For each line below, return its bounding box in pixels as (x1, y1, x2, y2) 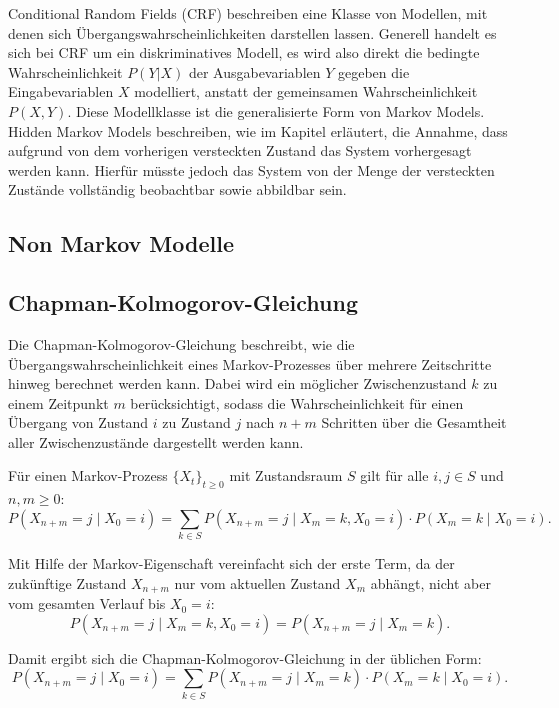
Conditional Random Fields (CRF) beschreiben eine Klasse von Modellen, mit (8, 3, 488, 23)
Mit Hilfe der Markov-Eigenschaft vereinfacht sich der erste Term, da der (8, 553, 455, 574)
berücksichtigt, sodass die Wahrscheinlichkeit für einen (130, 392, 464, 413)
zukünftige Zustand (8, 572, 127, 593)
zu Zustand (162, 412, 231, 433)
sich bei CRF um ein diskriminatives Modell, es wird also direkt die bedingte (8, 42, 480, 63)
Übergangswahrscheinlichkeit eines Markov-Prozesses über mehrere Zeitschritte (8, 353, 492, 374)
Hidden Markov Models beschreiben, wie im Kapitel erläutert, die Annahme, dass (8, 120, 508, 141)
